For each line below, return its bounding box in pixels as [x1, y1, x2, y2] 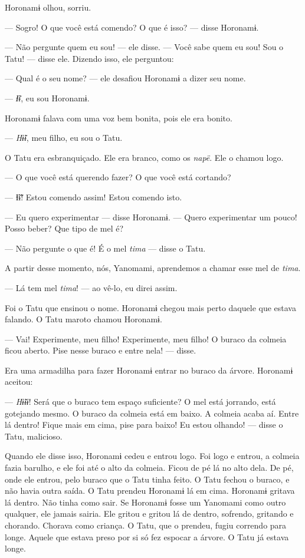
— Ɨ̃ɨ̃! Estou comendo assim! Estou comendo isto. [5, 190, 182, 203]
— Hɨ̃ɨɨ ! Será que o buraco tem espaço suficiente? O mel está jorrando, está [5, 395, 276, 408]
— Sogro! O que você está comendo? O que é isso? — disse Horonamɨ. [5, 21, 259, 33]
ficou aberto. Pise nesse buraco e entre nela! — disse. [5, 344, 196, 356]
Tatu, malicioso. [5, 430, 63, 442]
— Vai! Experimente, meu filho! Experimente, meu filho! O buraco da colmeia [5, 332, 287, 345]
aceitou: [5, 375, 33, 388]
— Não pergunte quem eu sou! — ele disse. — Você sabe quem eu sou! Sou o [5, 41, 284, 53]
